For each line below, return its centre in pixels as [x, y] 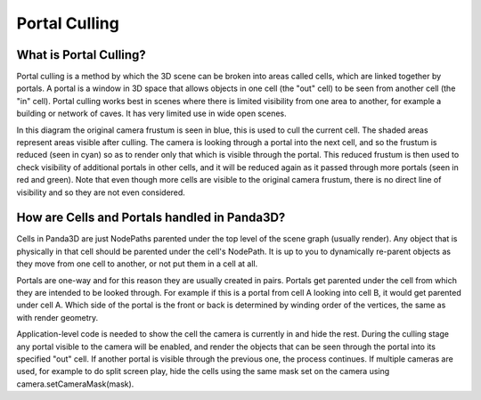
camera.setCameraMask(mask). [75, 384]
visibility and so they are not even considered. [101, 192]
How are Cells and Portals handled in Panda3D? [151, 218]
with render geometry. [57, 317]
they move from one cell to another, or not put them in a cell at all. [137, 264]
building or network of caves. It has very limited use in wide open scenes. [151, 114]
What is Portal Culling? [81, 55]
